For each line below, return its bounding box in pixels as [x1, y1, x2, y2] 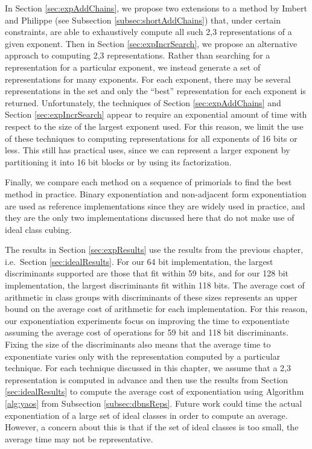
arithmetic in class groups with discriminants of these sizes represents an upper [5, 290, 298, 303]
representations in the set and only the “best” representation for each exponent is [5, 84, 306, 97]
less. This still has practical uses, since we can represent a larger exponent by [5, 144, 290, 156]
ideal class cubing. [5, 223, 72, 235]
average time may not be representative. [5, 432, 153, 445]
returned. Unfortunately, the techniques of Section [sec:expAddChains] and [5, 96, 281, 109]
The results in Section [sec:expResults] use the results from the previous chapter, [5, 243, 304, 256]
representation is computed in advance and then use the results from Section [5, 373, 288, 386]
